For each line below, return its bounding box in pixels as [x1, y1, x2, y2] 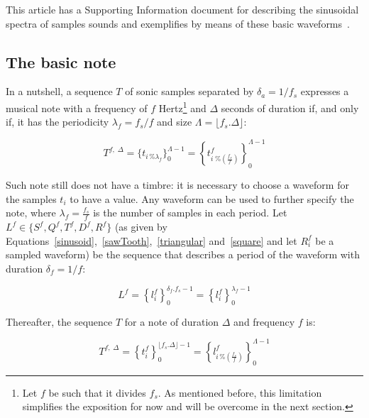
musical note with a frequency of [6, 100, 148, 115]
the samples [6, 191, 57, 206]
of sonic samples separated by [125, 84, 254, 99]
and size [157, 114, 192, 129]
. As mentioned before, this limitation [158, 385, 322, 400]
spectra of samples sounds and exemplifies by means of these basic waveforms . [6, 16, 350, 31]
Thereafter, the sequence [6, 314, 113, 329]
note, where [6, 205, 56, 220]
